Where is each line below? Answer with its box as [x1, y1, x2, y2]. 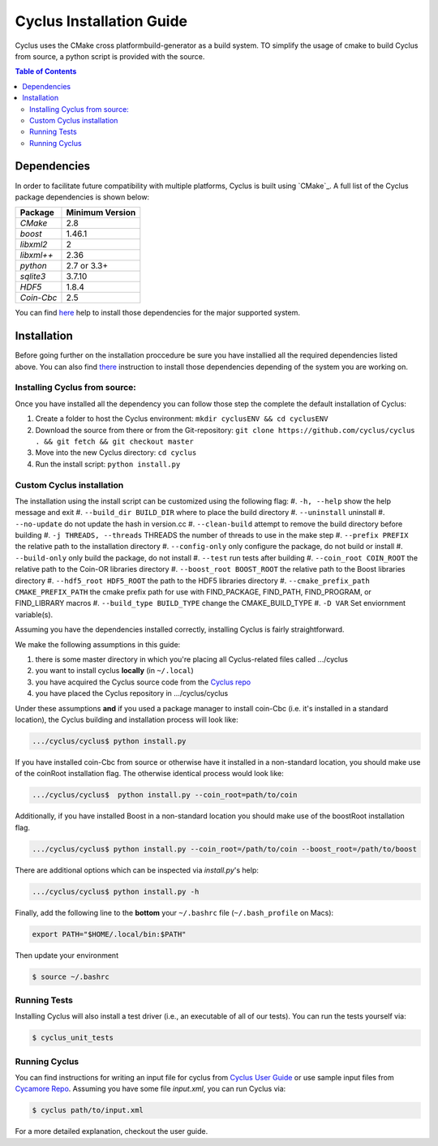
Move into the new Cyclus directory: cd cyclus [35, 448, 197, 457]
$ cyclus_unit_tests [32, 1033, 114, 1042]
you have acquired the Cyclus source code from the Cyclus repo [35, 677, 251, 687]
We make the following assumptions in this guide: [15, 639, 181, 649]
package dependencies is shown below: [15, 191, 150, 202]
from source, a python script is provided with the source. [15, 51, 205, 61]
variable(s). [15, 609, 54, 620]
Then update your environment [15, 950, 119, 960]
